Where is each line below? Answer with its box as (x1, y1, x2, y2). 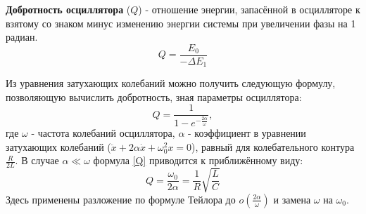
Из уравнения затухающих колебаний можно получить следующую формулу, (6, 76, 336, 91)
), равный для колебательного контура (191, 139, 355, 154)
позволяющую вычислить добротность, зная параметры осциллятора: (6, 89, 302, 104)
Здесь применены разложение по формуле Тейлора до (6, 192, 236, 206)
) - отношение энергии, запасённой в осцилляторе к (138, 2, 360, 16)
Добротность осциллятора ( (6, 2, 131, 16)
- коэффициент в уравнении (188, 126, 306, 140)
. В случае (15, 153, 59, 168)
